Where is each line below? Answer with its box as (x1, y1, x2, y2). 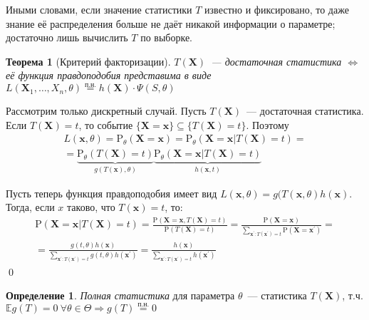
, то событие (78, 117, 133, 132)
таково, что (67, 200, 115, 215)
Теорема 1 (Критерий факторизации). (6, 53, 171, 68)
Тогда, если (6, 200, 55, 215)
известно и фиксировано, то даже (204, 2, 349, 16)
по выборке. (140, 30, 193, 45)
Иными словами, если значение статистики (6, 2, 192, 16)
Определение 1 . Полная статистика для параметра (6, 288, 235, 303)
